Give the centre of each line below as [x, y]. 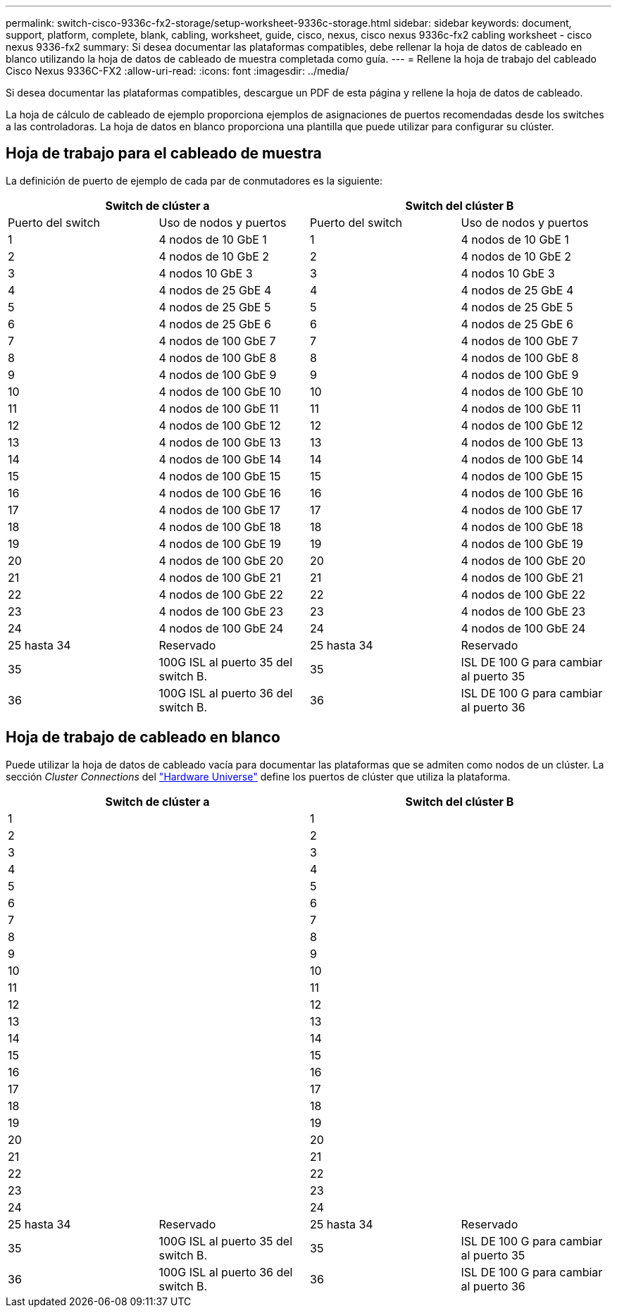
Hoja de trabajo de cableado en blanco [143, 738]
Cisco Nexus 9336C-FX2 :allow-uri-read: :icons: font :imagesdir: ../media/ [177, 71]
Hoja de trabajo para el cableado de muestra [164, 154]
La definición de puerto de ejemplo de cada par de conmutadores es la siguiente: [194, 180]
